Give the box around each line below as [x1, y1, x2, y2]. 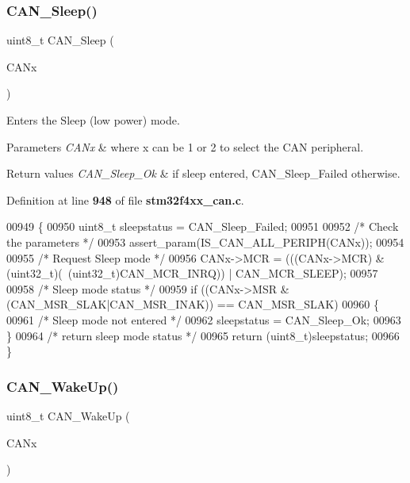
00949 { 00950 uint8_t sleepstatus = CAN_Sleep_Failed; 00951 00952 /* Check [6, 218, 399, 235]
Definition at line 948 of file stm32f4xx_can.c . [6, 191, 244, 208]
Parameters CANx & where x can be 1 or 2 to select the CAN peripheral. [6, 138, 364, 155]
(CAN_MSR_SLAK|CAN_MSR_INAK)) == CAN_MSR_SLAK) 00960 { [6, 296, 380, 312]
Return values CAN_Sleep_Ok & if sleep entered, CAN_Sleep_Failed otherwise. [6, 165, 400, 182]
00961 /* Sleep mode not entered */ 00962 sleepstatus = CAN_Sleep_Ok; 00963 [6, 311, 401, 328]
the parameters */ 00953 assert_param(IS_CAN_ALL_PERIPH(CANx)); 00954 [6, 233, 404, 250]
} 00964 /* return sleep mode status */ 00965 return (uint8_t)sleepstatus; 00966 [6, 327, 400, 343]
